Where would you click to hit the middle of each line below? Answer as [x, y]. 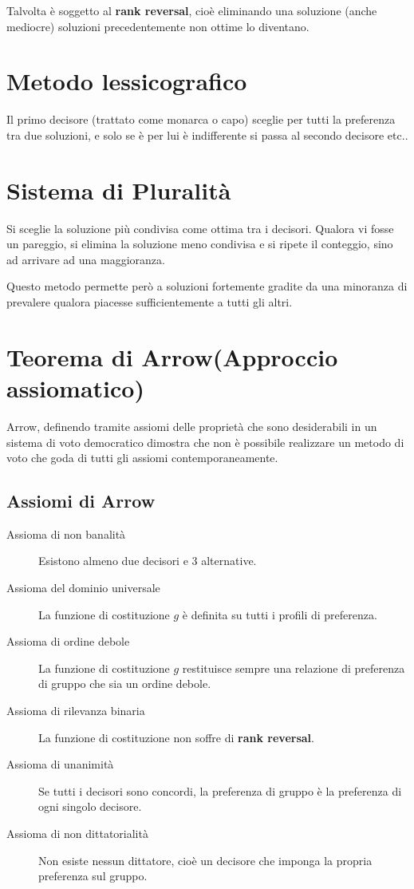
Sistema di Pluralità [119, 190]
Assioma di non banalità [66, 533]
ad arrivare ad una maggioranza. [86, 259]
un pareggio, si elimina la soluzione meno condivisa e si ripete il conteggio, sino [200, 244]
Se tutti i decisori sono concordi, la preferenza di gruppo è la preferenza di [220, 790]
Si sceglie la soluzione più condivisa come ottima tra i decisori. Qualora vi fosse [200, 228]
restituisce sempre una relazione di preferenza [294, 668]
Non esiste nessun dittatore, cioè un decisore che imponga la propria [205, 860]
